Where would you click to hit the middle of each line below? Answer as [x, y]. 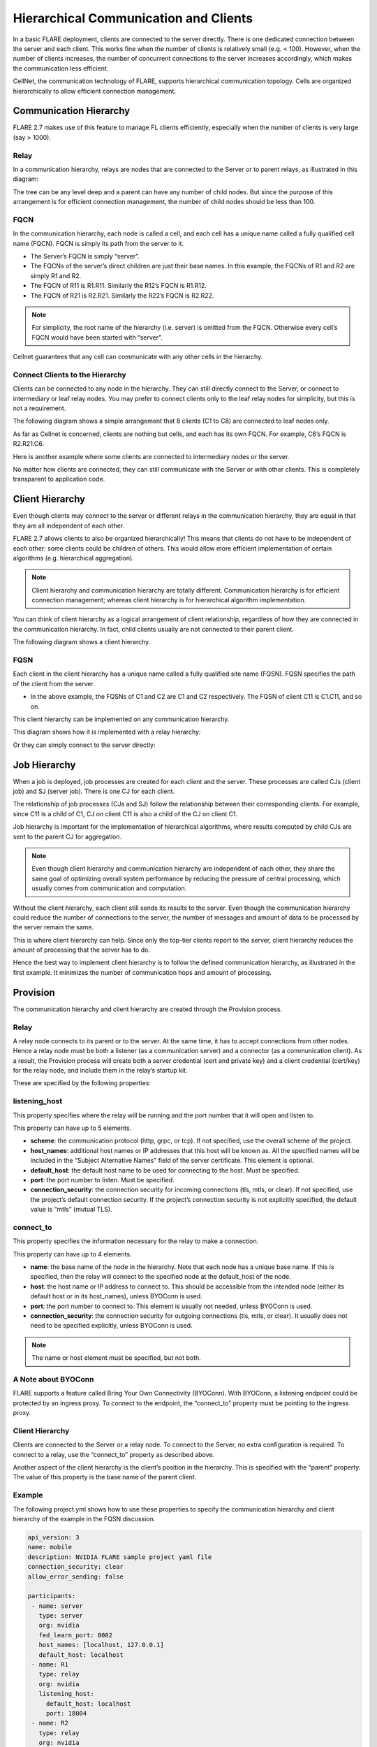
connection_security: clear [75, 1567]
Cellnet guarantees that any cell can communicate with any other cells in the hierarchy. [138, 357]
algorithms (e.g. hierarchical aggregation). [73, 558]
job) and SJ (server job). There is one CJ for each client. [94, 791]
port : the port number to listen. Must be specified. [102, 1180]
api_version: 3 [53, 1537]
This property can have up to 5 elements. [72, 1128]
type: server [61, 1616]
